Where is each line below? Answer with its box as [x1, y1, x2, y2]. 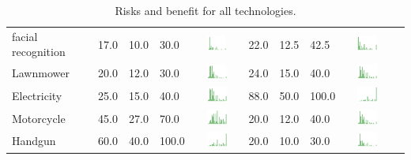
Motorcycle [12, 110, 66, 126]
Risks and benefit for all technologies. [115, 2, 296, 18]
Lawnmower [12, 65, 70, 81]
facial [12, 28, 38, 44]
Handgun [12, 132, 56, 149]
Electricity [12, 87, 62, 103]
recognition [12, 43, 66, 60]
